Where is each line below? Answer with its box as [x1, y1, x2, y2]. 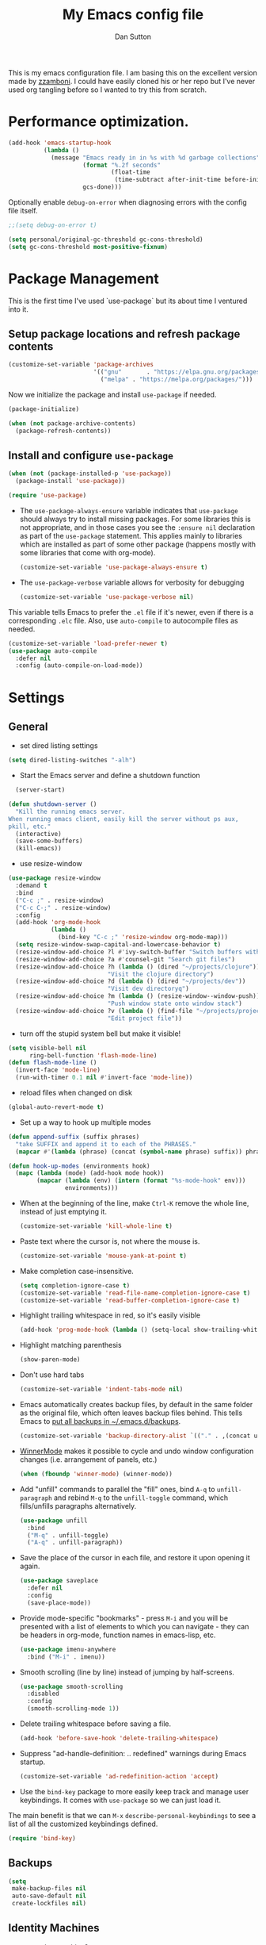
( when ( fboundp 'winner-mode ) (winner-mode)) [19, 1470, 173, 1478]
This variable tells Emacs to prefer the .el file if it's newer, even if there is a [8, 607, 254, 616]
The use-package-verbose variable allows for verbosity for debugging [19, 577, 245, 587]
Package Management [8, 270, 160, 287]
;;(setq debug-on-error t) [8, 221, 97, 229]
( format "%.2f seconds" [82, 161, 161, 169]
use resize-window [19, 859, 82, 869]
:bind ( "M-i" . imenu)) [27, 1652, 105, 1661]
